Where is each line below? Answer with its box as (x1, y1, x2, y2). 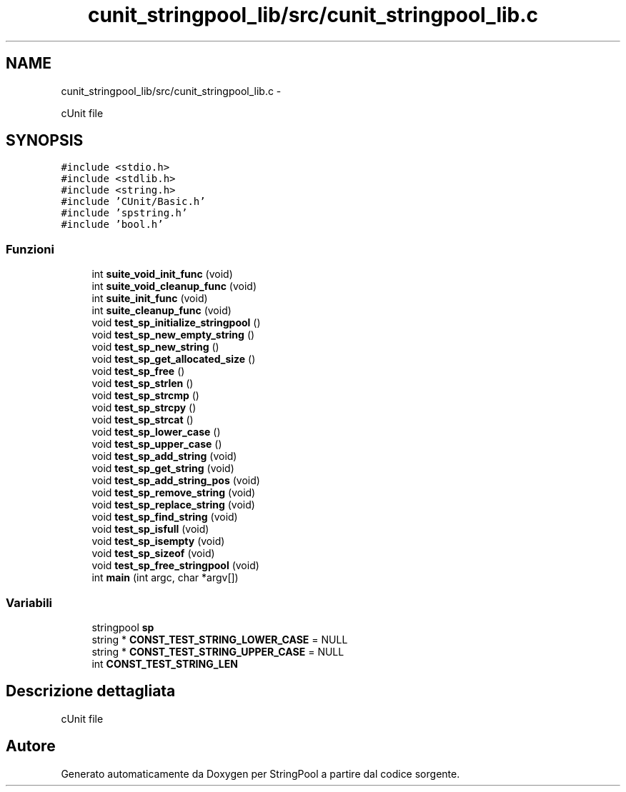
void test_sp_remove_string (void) (91, 486, 256, 499)
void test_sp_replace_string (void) (91, 498, 255, 511)
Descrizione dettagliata (6, 682, 176, 701)
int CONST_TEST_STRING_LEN (91, 657, 238, 670)
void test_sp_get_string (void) (91, 462, 234, 475)
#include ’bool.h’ (61, 219, 164, 231)
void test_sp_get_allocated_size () (91, 353, 256, 366)
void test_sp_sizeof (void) (91, 547, 215, 560)
